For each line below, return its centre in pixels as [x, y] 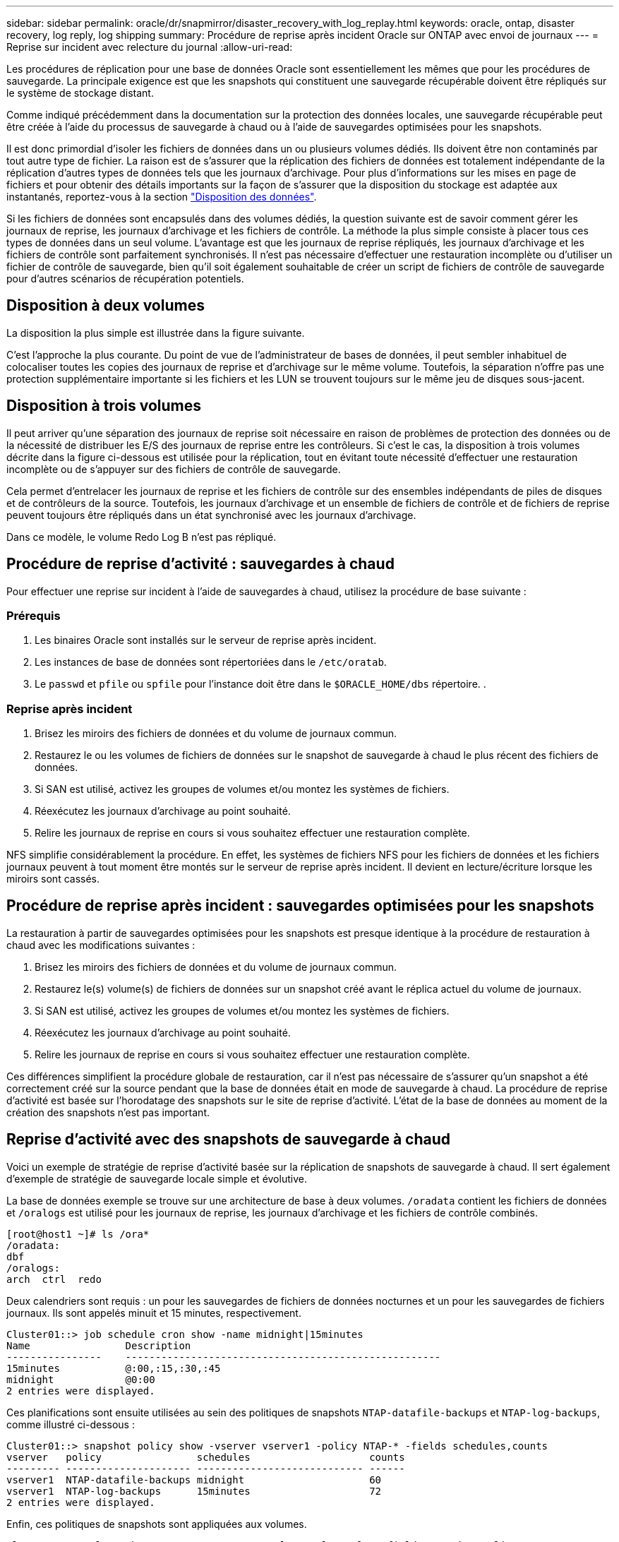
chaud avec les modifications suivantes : [101, 945]
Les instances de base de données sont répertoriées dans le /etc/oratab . [211, 662]
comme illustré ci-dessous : [71, 1424]
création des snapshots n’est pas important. [108, 1112]
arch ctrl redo [54, 1279]
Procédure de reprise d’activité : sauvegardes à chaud [200, 564]
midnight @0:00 [81, 1379]
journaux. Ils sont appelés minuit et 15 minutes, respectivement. [154, 1313]
